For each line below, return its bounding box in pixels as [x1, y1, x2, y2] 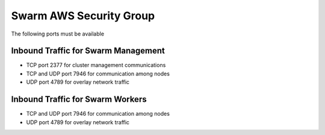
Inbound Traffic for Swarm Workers [11, 94, 147, 105]
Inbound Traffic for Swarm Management [11, 46, 165, 56]
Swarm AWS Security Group [11, 9, 155, 22]
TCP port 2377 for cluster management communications [26, 61, 166, 69]
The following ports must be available [11, 30, 105, 37]
